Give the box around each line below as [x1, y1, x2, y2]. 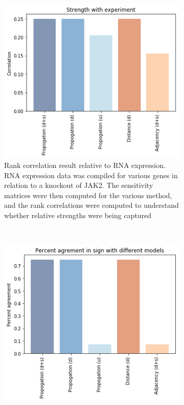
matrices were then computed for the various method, [4, 189, 172, 200]
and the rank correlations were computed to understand [4, 200, 179, 210]
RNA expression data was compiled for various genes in [4, 169, 178, 180]
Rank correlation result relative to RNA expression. [4, 160, 166, 170]
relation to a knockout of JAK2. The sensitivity [4, 180, 153, 190]
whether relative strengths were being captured [4, 210, 152, 221]
